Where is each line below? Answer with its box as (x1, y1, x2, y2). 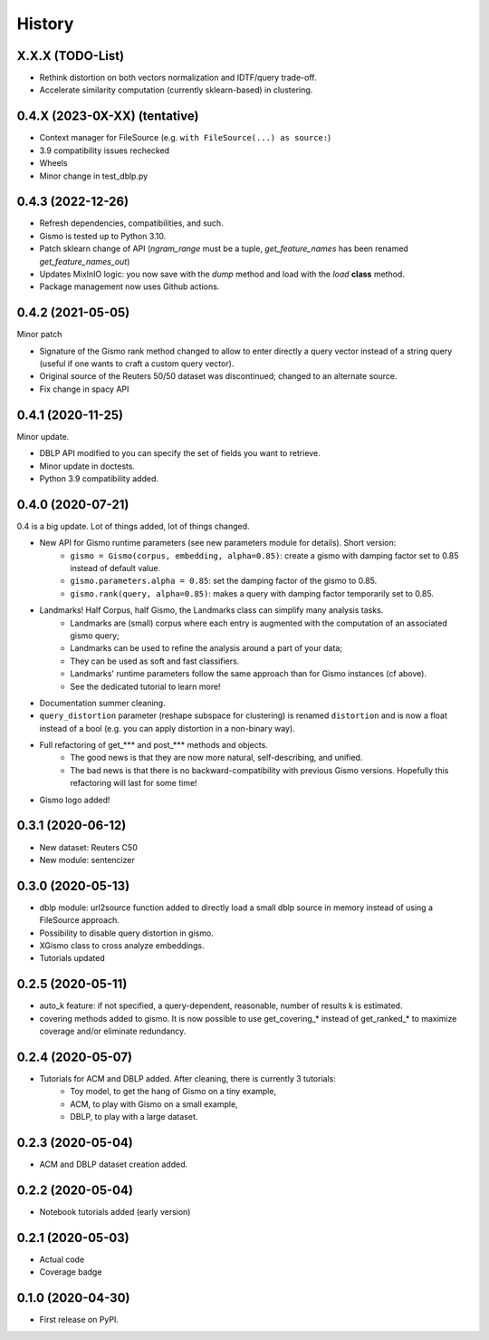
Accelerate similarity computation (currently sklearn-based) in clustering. (39, 84, 313, 95)
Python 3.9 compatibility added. (39, 472, 158, 484)
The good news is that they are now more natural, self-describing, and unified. (70, 753, 363, 763)
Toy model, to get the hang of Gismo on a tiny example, (70, 1086, 276, 1097)
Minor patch (16, 329, 62, 340)
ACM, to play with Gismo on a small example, (70, 1098, 239, 1110)
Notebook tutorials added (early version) (39, 1207, 191, 1217)
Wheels (39, 158, 68, 169)
